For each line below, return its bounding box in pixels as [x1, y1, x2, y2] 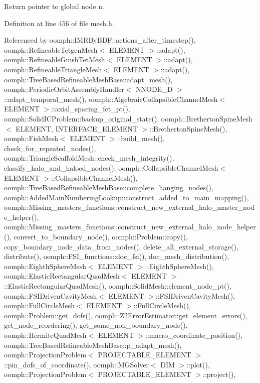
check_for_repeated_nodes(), [4, 143, 96, 153]
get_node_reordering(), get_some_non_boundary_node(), [4, 320, 188, 330]
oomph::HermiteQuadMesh [4, 330, 87, 340]
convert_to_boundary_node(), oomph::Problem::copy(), [14, 231, 188, 242]
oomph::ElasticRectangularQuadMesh [4, 271, 120, 281]
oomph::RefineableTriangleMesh [4, 64, 102, 74]
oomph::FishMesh [4, 133, 59, 144]
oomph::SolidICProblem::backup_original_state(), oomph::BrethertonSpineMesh [4, 113, 252, 123]
